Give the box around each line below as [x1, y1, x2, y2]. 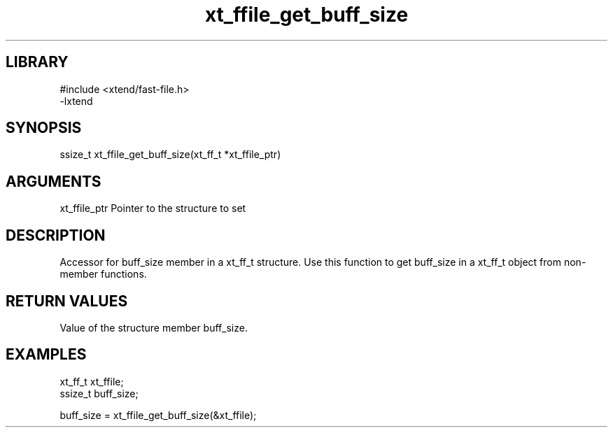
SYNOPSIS [6, 119, 82, 137]
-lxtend [59, 94, 93, 107]
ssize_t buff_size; [59, 387, 139, 399]
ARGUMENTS [6, 172, 101, 190]
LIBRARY [6, 53, 69, 71]
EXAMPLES [6, 346, 87, 364]
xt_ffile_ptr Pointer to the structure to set [59, 202, 246, 215]
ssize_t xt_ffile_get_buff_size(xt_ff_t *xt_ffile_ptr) [59, 148, 281, 161]
